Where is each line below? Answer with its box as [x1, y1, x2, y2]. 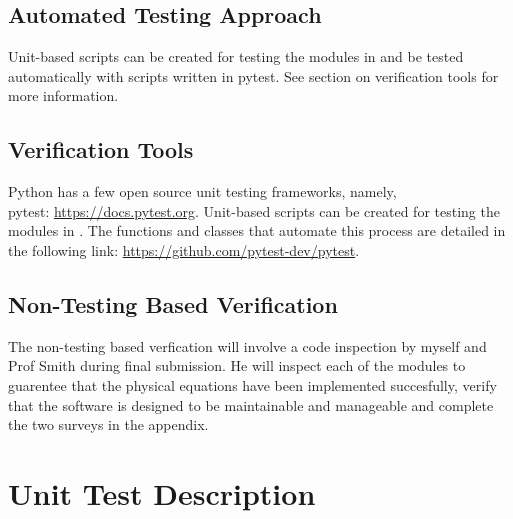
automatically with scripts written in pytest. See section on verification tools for [8, 65, 499, 86]
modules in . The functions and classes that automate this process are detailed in [8, 220, 506, 241]
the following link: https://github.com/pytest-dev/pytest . [8, 239, 360, 260]
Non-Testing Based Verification [8, 288, 338, 319]
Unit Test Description [8, 472, 316, 513]
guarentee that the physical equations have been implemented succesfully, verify [8, 374, 497, 395]
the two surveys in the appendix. [8, 414, 209, 435]
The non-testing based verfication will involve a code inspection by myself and [8, 335, 487, 356]
